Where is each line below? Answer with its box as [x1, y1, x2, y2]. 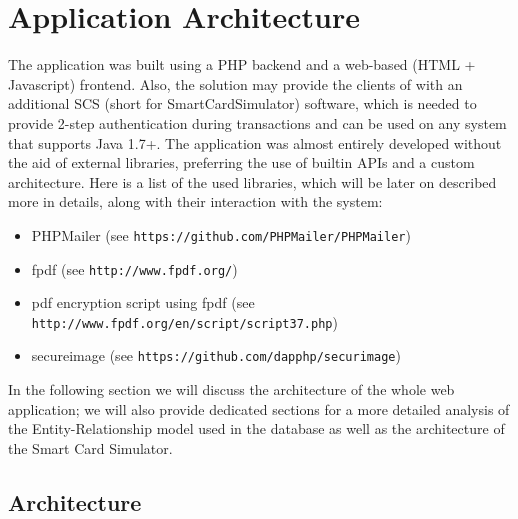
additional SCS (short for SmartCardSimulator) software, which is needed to [8, 93, 477, 114]
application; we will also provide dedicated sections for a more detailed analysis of [8, 398, 510, 419]
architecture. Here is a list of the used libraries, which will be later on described [8, 171, 497, 192]
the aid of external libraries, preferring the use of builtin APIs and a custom [8, 152, 475, 173]
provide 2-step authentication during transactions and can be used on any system [8, 112, 507, 133]
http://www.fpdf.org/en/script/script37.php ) [31, 311, 338, 332]
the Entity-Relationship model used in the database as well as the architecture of [8, 418, 505, 439]
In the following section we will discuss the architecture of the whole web [8, 379, 455, 400]
